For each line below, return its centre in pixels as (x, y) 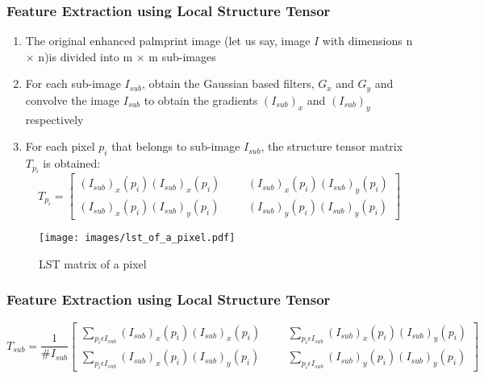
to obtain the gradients (201, 100)
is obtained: (72, 163)
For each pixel (60, 146)
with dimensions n (367, 41)
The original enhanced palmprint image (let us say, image (168, 41)
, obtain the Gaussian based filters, (228, 83)
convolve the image (73, 100)
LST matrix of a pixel (93, 263)
